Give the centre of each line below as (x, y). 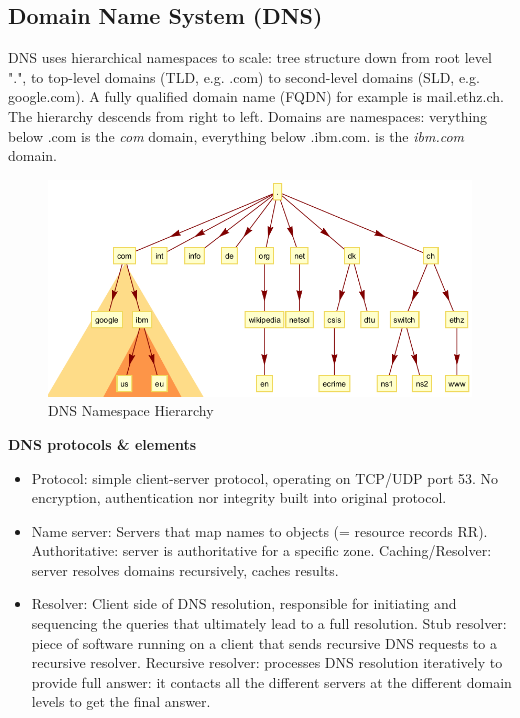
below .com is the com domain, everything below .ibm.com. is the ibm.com (236, 135)
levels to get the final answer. (121, 701)
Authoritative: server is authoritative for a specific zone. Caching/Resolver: (261, 550)
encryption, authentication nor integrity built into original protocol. (239, 497)
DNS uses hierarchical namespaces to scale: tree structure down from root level (250, 57)
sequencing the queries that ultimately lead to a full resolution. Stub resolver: (269, 623)
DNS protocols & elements (102, 443)
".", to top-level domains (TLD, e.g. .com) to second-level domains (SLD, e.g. (244, 76)
